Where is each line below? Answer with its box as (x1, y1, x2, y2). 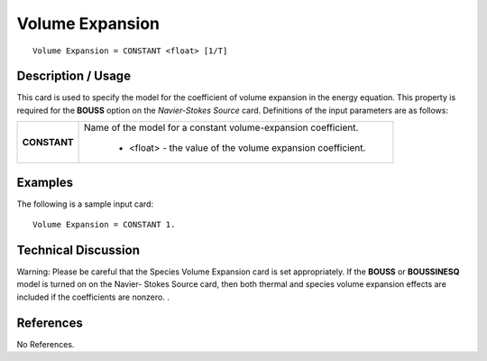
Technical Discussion (16, 242, 140, 257)
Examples (16, 174, 74, 190)
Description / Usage (16, 69, 131, 84)
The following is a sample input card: (16, 199, 153, 209)
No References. (16, 338, 75, 349)
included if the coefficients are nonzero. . (16, 292, 170, 302)
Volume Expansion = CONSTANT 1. (32, 219, 176, 230)
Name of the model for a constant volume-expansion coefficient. (84, 122, 359, 134)
